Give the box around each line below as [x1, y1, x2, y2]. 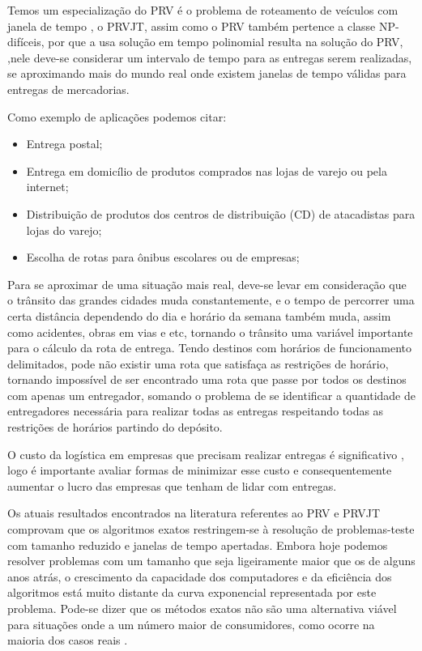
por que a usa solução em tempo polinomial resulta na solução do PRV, [48, 33, 403, 50]
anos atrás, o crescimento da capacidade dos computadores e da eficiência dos [7, 568, 392, 585]
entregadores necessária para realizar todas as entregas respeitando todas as [7, 402, 384, 419]
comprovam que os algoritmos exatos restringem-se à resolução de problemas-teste [7, 521, 415, 538]
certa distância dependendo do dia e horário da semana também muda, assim [7, 307, 391, 324]
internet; [26, 178, 69, 195]
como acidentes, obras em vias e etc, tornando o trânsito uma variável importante [7, 323, 413, 340]
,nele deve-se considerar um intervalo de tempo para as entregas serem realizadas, [7, 49, 412, 66]
